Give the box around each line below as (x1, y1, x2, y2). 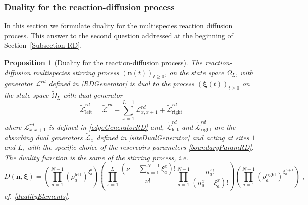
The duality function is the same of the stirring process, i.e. (4, 151, 188, 162)
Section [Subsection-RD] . (4, 40, 82, 50)
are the (214, 121, 236, 132)
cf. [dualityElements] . (4, 191, 70, 201)
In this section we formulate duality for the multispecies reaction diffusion (4, 20, 233, 31)
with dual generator (63, 90, 123, 100)
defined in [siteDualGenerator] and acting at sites (96, 132, 249, 142)
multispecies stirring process (33, 67, 119, 77)
